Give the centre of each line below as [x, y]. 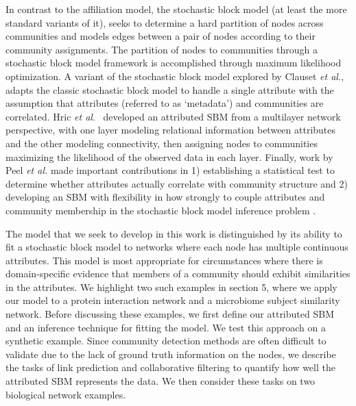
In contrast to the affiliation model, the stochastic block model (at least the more [176, 9]
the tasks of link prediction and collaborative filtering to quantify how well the [170, 367]
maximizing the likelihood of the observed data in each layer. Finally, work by [169, 156]
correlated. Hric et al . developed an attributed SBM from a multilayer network [173, 116]
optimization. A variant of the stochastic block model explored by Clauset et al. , [175, 76]
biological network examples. [66, 394]
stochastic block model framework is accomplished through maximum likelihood [174, 63]
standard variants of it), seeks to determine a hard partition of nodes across [165, 22]
